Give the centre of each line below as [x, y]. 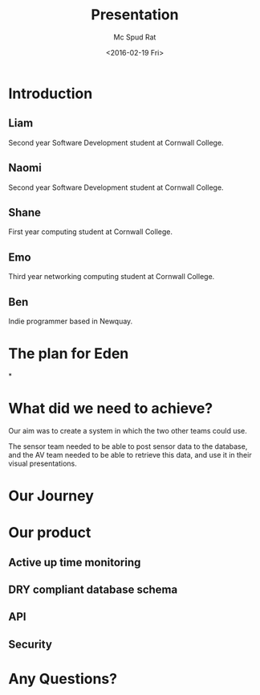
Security [30, 644]
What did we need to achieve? [111, 409]
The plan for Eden [69, 354]
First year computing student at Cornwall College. [90, 232]
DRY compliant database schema [93, 590]
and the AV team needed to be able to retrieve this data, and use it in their [130, 454]
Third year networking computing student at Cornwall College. [112, 277]
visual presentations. [43, 463]
